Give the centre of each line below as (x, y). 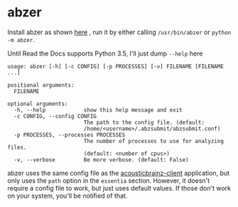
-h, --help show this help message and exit (98, 110)
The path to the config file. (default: (144, 122)
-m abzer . (21, 39)
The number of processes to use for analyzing (153, 141)
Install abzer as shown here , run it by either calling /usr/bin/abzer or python (119, 32)
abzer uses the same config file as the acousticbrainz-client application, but (118, 173)
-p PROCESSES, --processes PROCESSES (70, 135)
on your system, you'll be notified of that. (67, 196)
